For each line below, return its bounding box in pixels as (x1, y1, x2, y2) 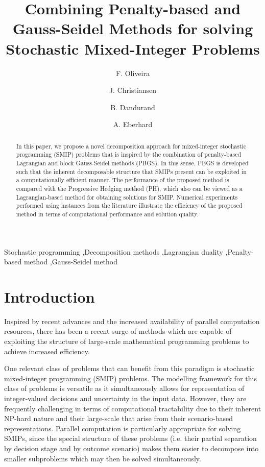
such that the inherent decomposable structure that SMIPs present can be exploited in (16, 167, 247, 176)
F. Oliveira (116, 67, 150, 78)
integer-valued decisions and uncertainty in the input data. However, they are (4, 393, 247, 404)
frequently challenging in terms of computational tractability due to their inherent (4, 403, 261, 413)
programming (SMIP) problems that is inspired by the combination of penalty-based (16, 150, 242, 159)
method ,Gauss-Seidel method (23, 256, 117, 267)
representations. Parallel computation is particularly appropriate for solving (4, 423, 241, 433)
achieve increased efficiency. (4, 346, 90, 356)
